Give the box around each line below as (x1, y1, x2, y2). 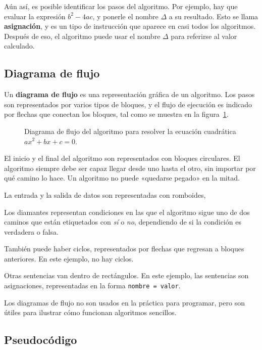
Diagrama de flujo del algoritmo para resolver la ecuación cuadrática (24, 125, 236, 136)
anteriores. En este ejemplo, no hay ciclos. (4, 253, 134, 264)
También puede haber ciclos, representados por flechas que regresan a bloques (4, 243, 244, 254)
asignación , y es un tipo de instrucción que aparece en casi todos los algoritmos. (4, 21, 256, 31)
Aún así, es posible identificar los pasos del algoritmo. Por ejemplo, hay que (4, 1, 238, 11)
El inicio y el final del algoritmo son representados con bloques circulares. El (4, 153, 240, 163)
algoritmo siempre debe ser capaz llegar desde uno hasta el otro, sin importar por (4, 162, 256, 173)
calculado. (4, 40, 35, 51)
